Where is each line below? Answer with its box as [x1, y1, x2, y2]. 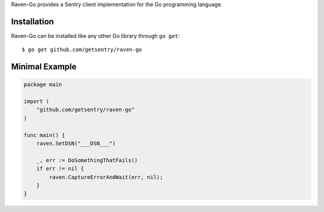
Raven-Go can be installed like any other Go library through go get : [11, 32, 180, 39]
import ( [23, 98, 50, 105]
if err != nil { [36, 165, 84, 172]
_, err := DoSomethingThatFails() [36, 157, 138, 163]
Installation [11, 16, 54, 26]
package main [23, 81, 62, 88]
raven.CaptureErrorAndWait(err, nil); [49, 174, 163, 180]
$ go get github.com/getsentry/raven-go [22, 46, 142, 53]
